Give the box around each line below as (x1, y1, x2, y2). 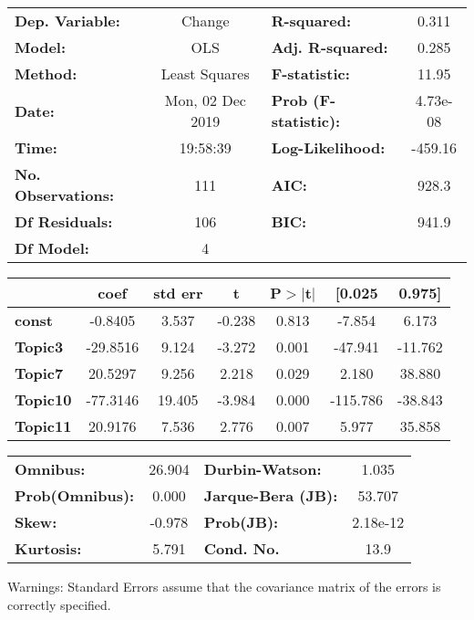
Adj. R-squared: (271, 37, 388, 58)
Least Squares (160, 63, 250, 84)
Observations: (15, 184, 115, 205)
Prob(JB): (203, 511, 279, 532)
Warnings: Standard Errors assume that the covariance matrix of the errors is (7, 577, 441, 595)
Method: (15, 63, 77, 84)
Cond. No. (203, 538, 280, 559)
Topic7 (15, 363, 64, 384)
